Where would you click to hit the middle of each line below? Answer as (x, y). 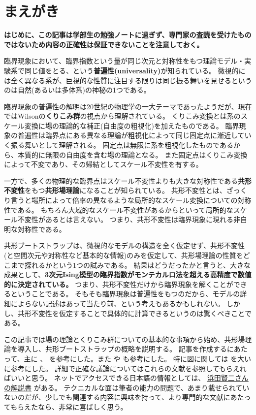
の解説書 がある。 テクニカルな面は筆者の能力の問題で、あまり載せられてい (127, 387)
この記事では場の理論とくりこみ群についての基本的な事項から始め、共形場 (125, 339)
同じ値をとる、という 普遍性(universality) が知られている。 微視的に (135, 70)
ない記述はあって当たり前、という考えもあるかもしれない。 (128, 303)
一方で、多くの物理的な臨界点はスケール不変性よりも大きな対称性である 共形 (128, 180)
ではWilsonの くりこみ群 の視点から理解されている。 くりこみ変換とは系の (122, 116)
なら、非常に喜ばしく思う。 (83, 406)
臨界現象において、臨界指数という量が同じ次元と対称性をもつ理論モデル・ (124, 61)
